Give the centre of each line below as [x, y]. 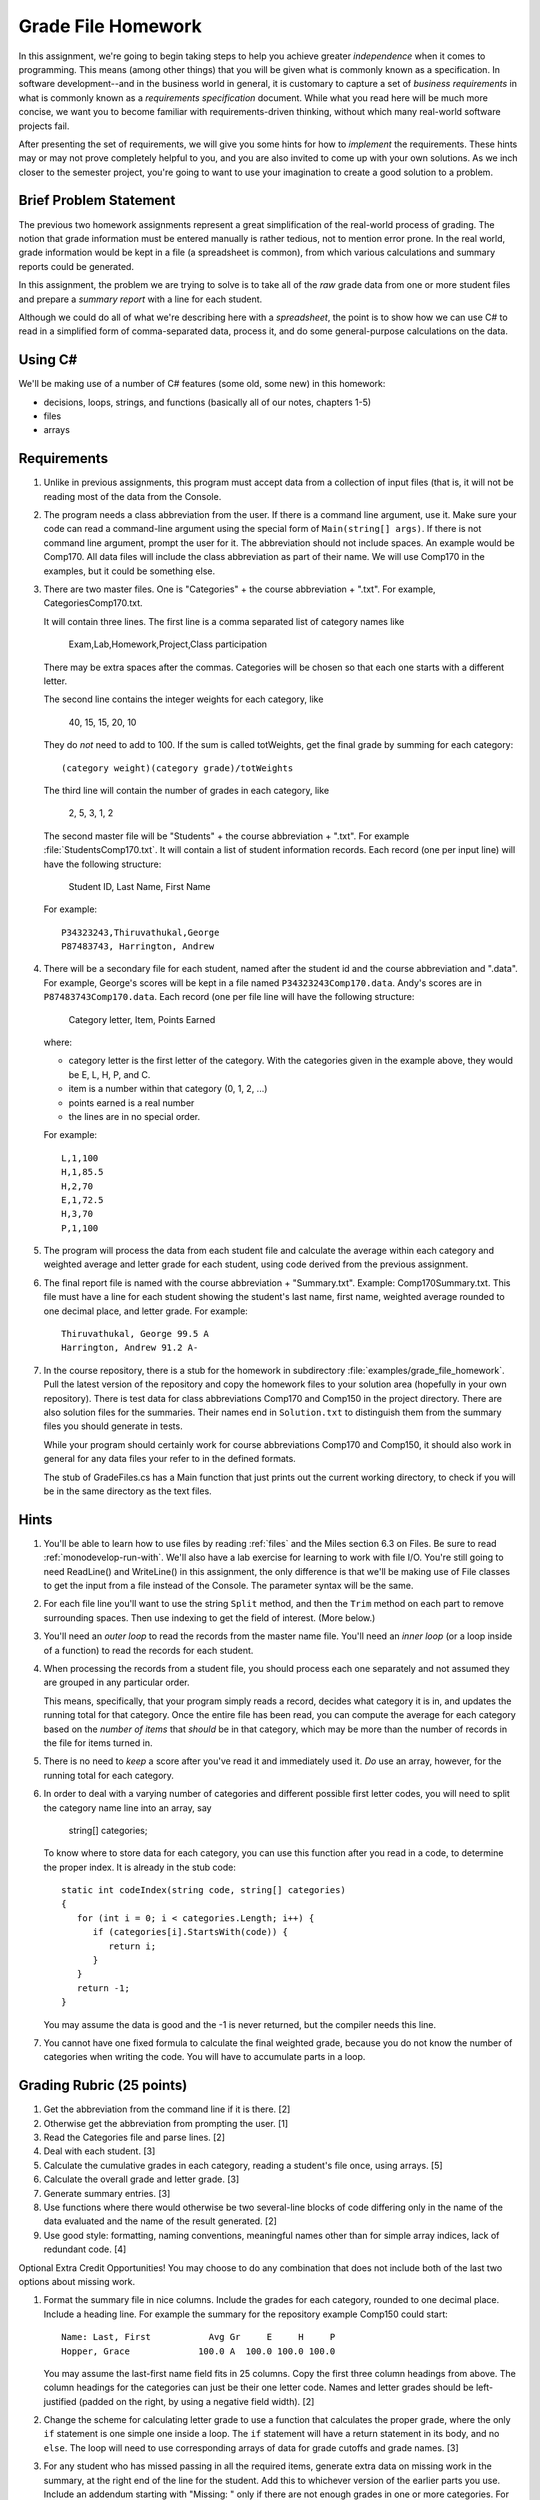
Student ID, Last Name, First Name [139, 886]
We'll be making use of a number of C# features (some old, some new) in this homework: [202, 384]
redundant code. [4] [85, 2249]
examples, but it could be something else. [129, 571]
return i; [132, 1946]
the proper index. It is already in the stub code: [140, 1867]
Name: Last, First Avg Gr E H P [198, 2337]
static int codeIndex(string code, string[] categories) [204, 1890]
